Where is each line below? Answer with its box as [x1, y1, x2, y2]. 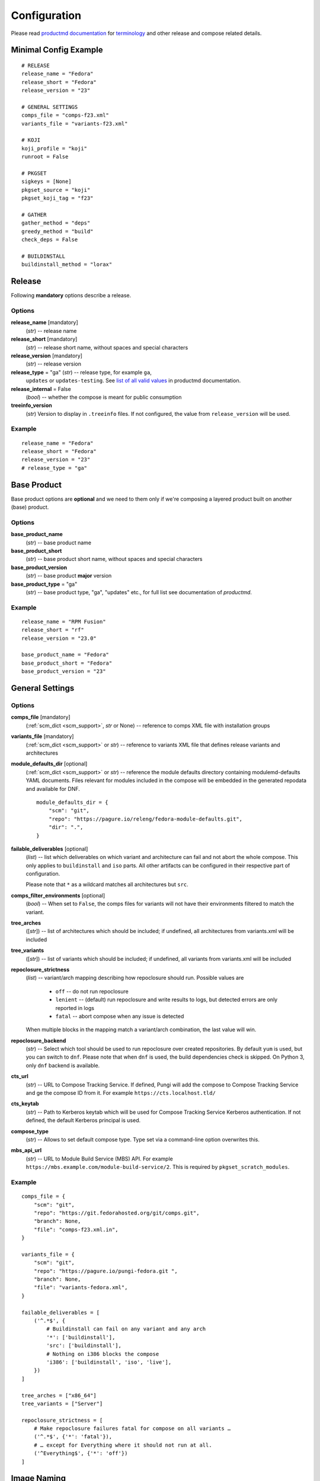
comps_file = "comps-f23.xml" [21, 112, 110, 118]
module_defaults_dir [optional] [11, 760, 88, 767]
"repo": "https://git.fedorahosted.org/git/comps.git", [33, 1209, 200, 1216]
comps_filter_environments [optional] [11, 892, 105, 899]
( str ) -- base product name [25, 539, 92, 546]
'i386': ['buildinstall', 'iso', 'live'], [46, 1358, 172, 1365]
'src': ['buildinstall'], [46, 1342, 121, 1349]
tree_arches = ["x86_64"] [21, 1392, 97, 1399]
